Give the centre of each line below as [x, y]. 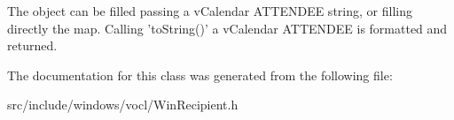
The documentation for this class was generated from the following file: [200, 75]
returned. [32, 45]
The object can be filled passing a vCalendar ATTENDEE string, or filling [210, 11]
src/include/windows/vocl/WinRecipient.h [123, 105]
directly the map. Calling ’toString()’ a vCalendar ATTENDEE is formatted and [227, 28]
